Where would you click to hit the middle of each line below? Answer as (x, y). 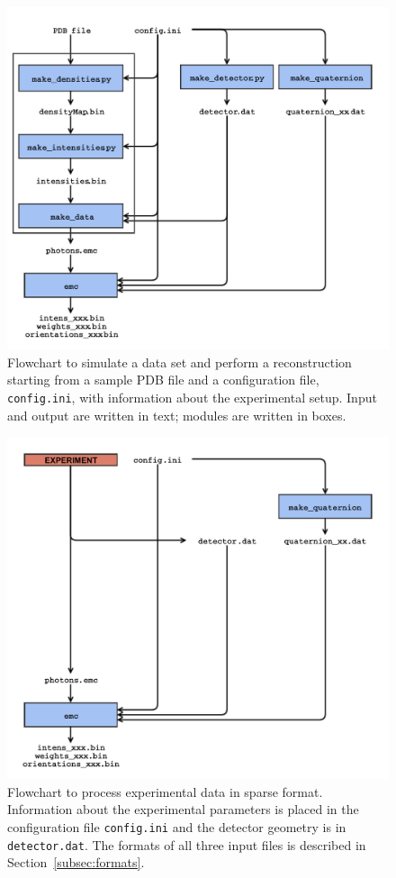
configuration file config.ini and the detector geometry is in (177, 826)
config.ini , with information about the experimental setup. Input (192, 397)
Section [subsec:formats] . (76, 862)
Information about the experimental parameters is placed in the (183, 809)
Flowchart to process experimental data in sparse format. (165, 791)
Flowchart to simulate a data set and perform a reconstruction (180, 362)
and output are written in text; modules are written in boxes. (177, 415)
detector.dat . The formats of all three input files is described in (187, 844)
